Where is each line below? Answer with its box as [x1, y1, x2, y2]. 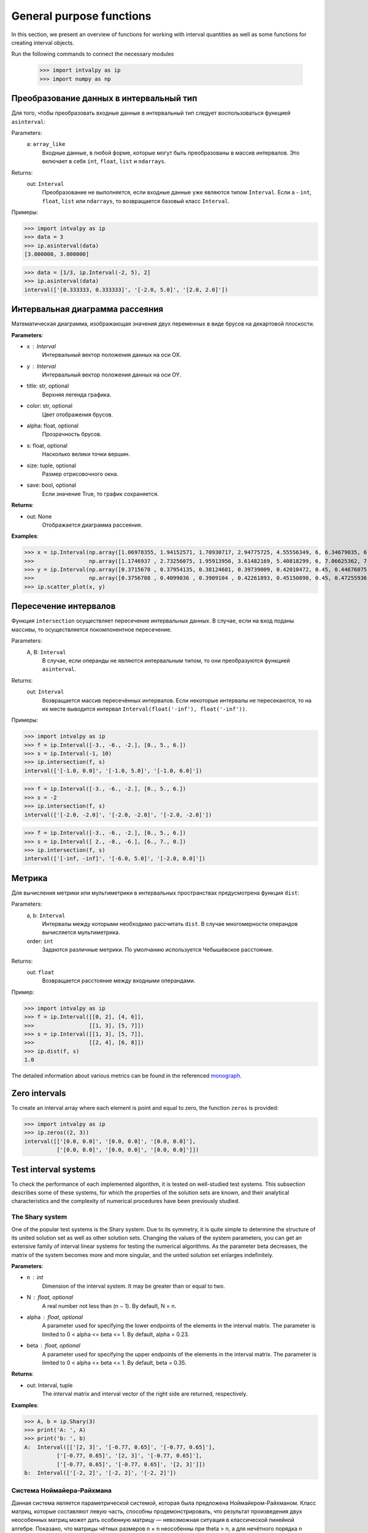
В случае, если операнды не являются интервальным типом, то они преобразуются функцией [42, 657, 291, 664]
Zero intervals [11, 1088, 67, 1098]
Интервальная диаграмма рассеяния [11, 304, 164, 315]
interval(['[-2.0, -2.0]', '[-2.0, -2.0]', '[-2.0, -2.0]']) [24, 811, 212, 818]
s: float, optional [26, 442, 67, 449]
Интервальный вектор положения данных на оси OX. [42, 351, 182, 359]
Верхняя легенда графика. [42, 391, 112, 398]
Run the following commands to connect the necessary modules [11, 50, 174, 58]
